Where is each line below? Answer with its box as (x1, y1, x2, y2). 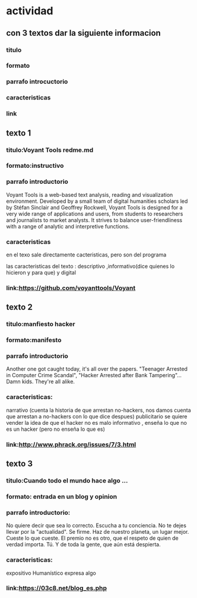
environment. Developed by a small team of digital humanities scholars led (6, 198, 188, 205)
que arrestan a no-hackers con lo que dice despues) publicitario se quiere (6, 412, 188, 420)
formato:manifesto (6, 336, 62, 345)
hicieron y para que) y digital (6, 269, 76, 276)
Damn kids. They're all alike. (6, 378, 75, 385)
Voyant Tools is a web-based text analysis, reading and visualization (6, 191, 173, 198)
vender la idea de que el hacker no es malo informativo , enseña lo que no (6, 419, 187, 426)
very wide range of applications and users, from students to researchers (6, 210, 183, 217)
